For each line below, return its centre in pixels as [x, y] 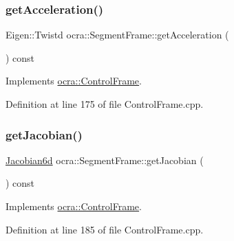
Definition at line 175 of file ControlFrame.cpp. [105, 104]
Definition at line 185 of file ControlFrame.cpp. [105, 229]
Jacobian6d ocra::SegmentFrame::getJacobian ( [105, 160]
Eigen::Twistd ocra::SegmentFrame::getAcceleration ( [117, 35]
